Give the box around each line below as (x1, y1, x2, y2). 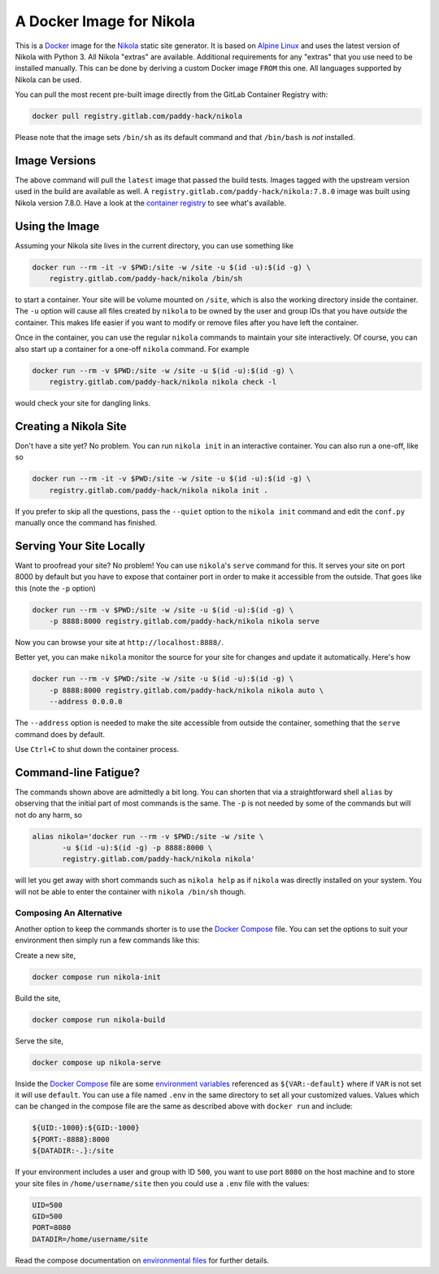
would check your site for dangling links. (15, 398, 151, 407)
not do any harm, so (15, 810, 83, 819)
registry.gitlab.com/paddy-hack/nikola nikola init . (49, 485, 268, 494)
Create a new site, (15, 950, 76, 960)
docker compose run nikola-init (32, 972, 162, 982)
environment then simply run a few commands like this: (15, 935, 201, 945)
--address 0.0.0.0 (49, 697, 123, 706)
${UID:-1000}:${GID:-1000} (32, 1123, 140, 1132)
